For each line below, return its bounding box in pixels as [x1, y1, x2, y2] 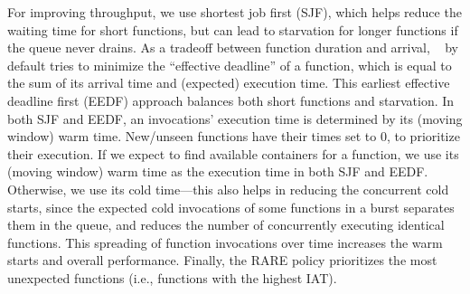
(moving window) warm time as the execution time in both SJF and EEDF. [7, 162, 428, 181]
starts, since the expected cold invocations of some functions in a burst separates [7, 197, 455, 216]
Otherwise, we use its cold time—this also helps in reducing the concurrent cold [7, 179, 449, 198]
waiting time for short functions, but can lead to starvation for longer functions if [7, 20, 458, 39]
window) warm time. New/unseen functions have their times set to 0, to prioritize [7, 127, 460, 146]
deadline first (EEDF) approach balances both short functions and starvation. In [7, 90, 455, 109]
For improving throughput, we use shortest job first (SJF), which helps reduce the [7, 3, 462, 21]
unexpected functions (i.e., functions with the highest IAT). [7, 268, 337, 287]
